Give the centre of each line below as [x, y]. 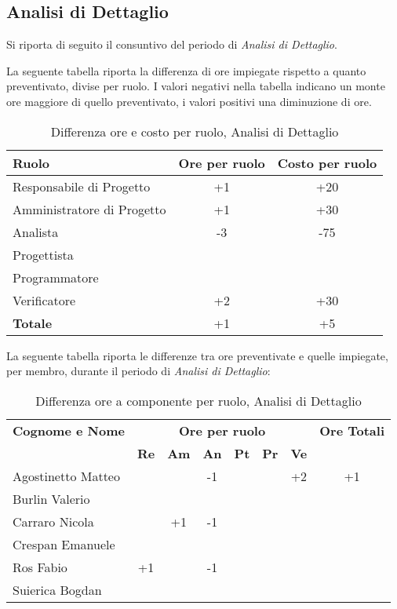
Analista [36, 232]
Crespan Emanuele [64, 544]
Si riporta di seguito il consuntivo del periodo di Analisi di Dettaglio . [172, 44]
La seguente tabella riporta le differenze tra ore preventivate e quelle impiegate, [197, 355]
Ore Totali [352, 430]
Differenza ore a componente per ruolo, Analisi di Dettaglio [198, 400]
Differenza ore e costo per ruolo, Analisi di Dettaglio [195, 131]
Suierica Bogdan [57, 589]
